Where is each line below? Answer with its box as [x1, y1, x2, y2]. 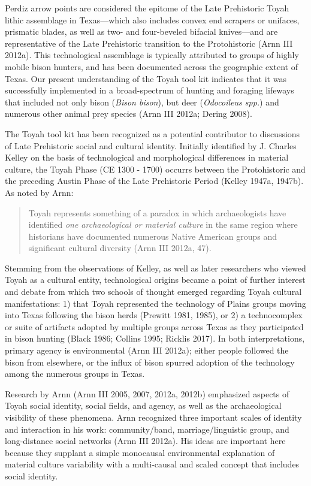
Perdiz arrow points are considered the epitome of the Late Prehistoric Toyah [5, 2, 289, 14]
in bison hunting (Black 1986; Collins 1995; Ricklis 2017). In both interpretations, [5, 332, 305, 345]
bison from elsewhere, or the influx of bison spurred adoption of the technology [5, 355, 295, 368]
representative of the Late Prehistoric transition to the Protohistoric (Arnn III [5, 37, 293, 49]
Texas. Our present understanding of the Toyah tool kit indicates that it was [5, 72, 286, 84]
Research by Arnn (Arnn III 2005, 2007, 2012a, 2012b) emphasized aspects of [5, 387, 289, 400]
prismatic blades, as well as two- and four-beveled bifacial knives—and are [5, 25, 278, 38]
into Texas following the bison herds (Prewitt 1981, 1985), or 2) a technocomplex [5, 309, 303, 321]
